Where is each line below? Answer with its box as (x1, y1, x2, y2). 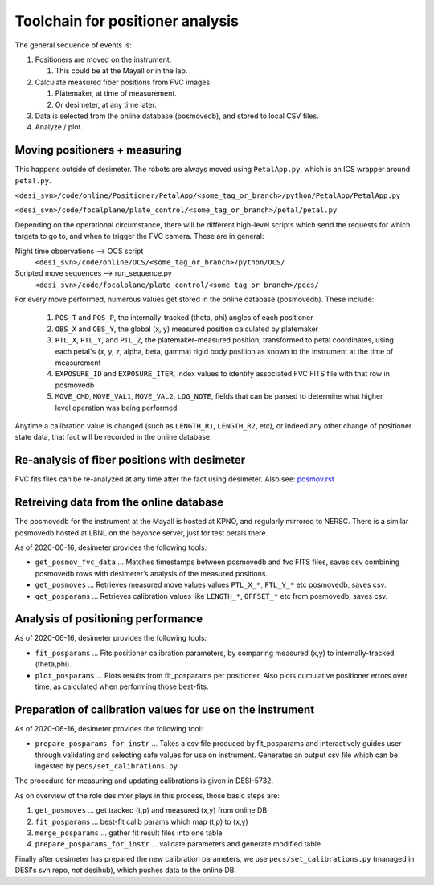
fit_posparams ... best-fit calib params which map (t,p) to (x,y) (35, 817, 248, 826)
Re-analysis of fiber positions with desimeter (14, 453, 246, 467)
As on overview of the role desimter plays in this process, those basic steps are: (14, 790, 280, 800)
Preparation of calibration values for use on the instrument (14, 703, 315, 716)
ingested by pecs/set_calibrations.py (35, 761, 178, 771)
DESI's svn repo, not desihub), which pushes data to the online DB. (14, 865, 237, 875)
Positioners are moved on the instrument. (35, 55, 172, 64)
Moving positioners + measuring (14, 143, 182, 157)
